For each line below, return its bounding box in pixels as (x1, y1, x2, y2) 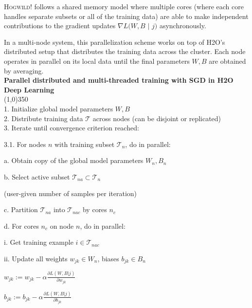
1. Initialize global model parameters (4, 103, 113, 113)
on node (50, 220, 74, 231)
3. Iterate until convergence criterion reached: (4, 123, 139, 133)
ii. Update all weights (4, 253, 68, 263)
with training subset (54, 139, 115, 149)
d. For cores (4, 220, 39, 231)
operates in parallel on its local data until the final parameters (4, 55, 190, 66)
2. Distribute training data (4, 113, 83, 123)
